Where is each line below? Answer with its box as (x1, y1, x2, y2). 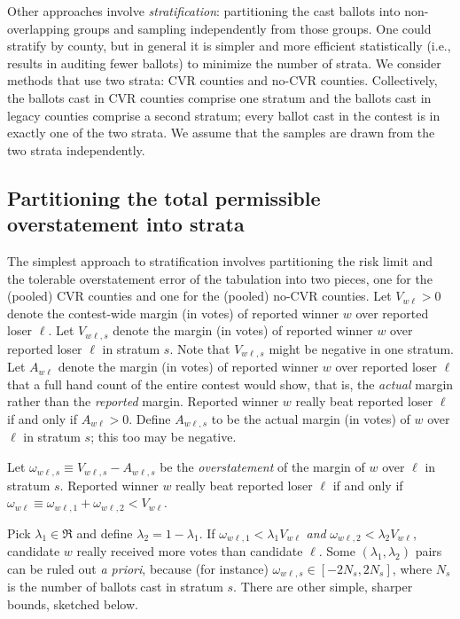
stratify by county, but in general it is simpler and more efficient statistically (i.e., (7, 36, 451, 55)
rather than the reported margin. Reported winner (7, 392, 279, 411)
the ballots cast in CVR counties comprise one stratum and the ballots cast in (7, 88, 432, 106)
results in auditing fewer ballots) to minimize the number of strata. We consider (7, 53, 441, 72)
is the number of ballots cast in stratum (7, 577, 223, 596)
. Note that (169, 339, 230, 357)
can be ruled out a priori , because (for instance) (7, 559, 269, 577)
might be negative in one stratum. (269, 339, 454, 357)
